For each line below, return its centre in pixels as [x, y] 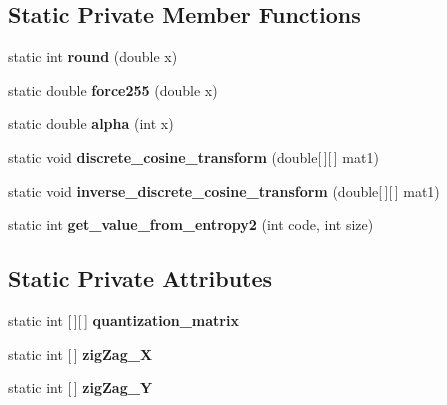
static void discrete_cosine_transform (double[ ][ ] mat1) [193, 156]
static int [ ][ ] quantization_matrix [123, 319]
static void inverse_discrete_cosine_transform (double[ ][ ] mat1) [224, 190]
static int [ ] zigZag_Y [80, 387]
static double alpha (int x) [91, 123]
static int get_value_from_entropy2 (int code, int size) [191, 224]
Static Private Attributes [140, 278]
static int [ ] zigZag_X [80, 353]
